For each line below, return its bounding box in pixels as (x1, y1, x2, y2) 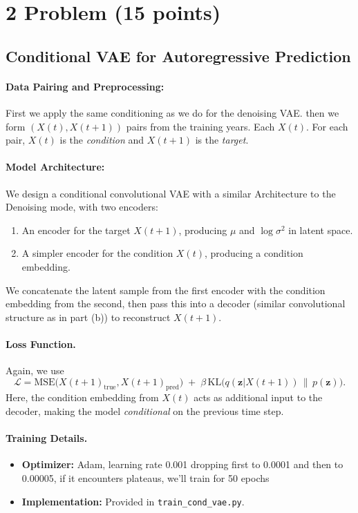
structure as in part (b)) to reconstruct (6, 309, 171, 324)
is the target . (195, 133, 249, 147)
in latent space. (288, 222, 353, 237)
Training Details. (6, 431, 88, 445)
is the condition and (59, 133, 144, 147)
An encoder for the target (21, 222, 131, 237)
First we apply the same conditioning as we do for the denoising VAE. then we (6, 105, 339, 119)
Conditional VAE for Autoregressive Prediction (6, 45, 351, 66)
